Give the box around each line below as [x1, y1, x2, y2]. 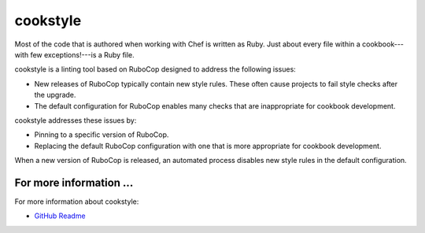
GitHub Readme [34, 211, 86, 220]
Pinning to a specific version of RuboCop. [34, 130, 169, 139]
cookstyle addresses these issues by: [14, 115, 137, 125]
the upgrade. [34, 91, 76, 100]
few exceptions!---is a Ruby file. [30, 50, 135, 59]
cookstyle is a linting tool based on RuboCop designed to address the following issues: [14, 65, 297, 74]
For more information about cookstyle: [14, 197, 139, 206]
